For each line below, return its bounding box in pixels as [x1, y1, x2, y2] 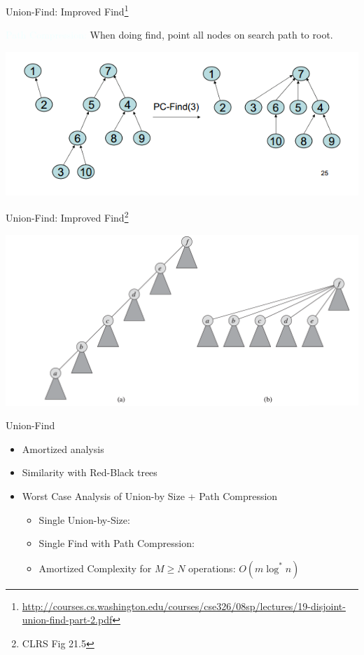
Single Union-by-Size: [38, 512, 130, 527]
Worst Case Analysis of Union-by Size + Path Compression [22, 489, 278, 504]
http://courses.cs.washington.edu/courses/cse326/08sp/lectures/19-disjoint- [22, 598, 346, 613]
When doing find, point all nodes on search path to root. [90, 27, 333, 42]
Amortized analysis [22, 441, 104, 456]
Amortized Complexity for [38, 560, 152, 575]
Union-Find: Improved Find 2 [6, 208, 129, 224]
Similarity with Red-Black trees [22, 465, 157, 480]
